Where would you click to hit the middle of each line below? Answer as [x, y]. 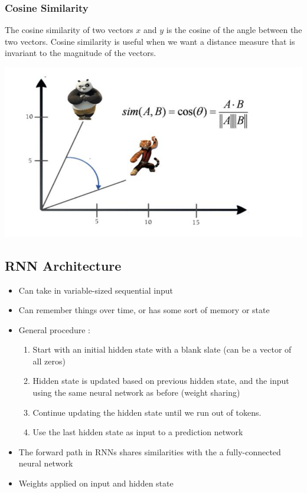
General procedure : [54, 329]
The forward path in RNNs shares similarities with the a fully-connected [150, 451]
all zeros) [49, 361]
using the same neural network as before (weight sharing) [136, 392]
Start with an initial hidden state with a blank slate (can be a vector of [162, 349]
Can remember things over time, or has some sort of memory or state [144, 310]
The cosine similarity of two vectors [69, 30]
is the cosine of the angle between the [234, 30]
